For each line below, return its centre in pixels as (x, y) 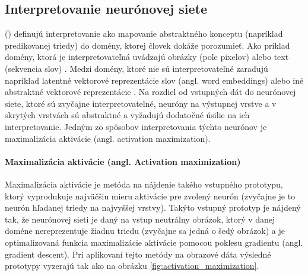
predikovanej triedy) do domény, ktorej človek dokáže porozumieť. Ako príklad (147, 45)
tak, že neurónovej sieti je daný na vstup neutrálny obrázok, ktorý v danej (140, 219)
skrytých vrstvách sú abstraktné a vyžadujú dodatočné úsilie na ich (127, 115)
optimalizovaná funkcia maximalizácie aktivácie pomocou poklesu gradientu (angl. (154, 242)
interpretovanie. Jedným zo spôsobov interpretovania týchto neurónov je (136, 126)
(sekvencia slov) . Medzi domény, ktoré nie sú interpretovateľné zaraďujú (136, 68)
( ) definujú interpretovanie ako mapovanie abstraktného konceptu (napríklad (144, 34)
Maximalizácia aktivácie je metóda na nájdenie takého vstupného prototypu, (144, 184)
